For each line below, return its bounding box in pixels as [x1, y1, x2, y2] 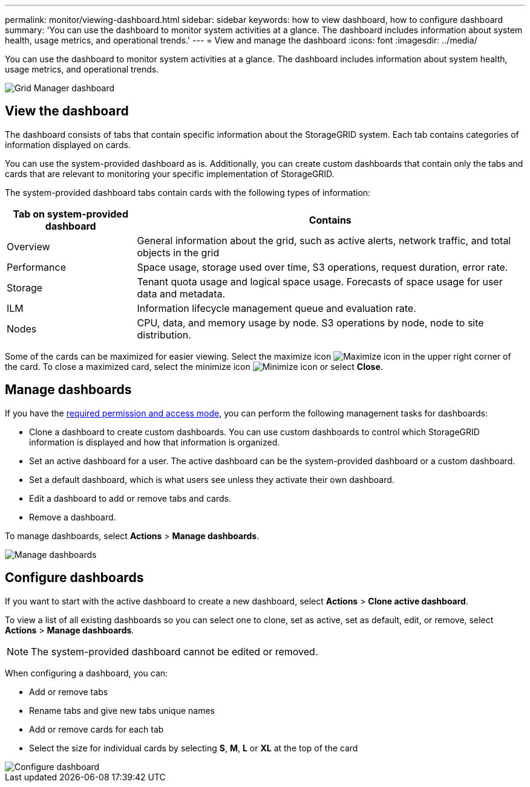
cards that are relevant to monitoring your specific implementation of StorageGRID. [5, 168, 335, 179]
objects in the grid [137, 246, 220, 259]
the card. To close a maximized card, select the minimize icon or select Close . [5, 361, 383, 372]
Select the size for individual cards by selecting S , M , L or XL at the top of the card [29, 742, 358, 753]
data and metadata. [137, 287, 226, 300]
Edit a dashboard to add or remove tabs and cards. [29, 493, 231, 504]
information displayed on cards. [5, 139, 131, 150]
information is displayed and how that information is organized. [29, 436, 280, 447]
